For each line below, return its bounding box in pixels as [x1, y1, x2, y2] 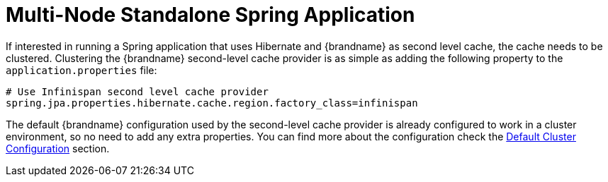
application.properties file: [6, 63, 157, 76]
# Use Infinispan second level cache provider [6, 85, 269, 97]
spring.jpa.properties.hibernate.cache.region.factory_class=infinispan [6, 97, 418, 109]
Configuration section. [6, 142, 110, 154]
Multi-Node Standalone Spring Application [6, 3, 415, 27]
